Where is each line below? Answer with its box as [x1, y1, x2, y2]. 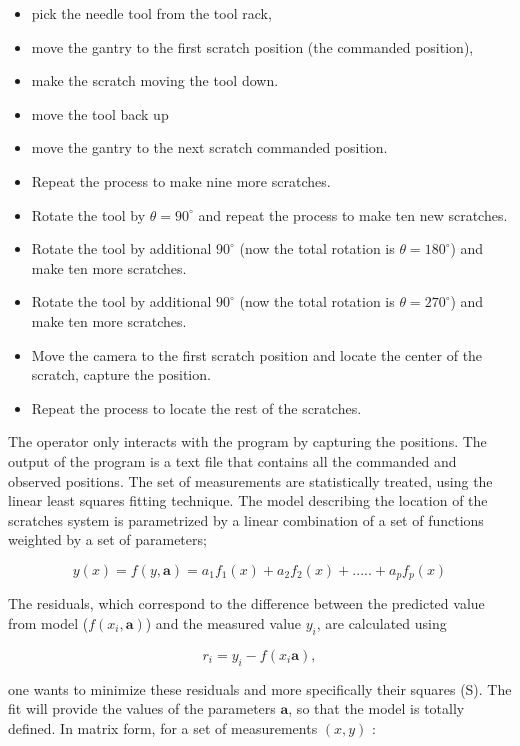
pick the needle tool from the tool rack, [31, 3, 272, 23]
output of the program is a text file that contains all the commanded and [8, 450, 457, 471]
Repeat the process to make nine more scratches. [31, 170, 331, 191]
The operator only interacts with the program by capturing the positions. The [8, 431, 487, 452]
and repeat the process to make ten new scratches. [198, 204, 508, 225]
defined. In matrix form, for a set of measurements [8, 717, 318, 738]
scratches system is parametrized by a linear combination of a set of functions [8, 509, 484, 530]
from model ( [8, 612, 89, 633]
